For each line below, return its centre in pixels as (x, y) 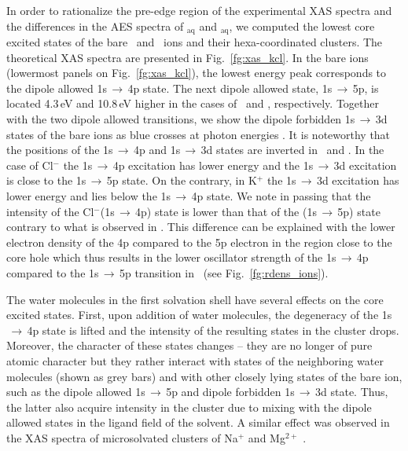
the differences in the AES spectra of (95, 26)
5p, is (366, 88)
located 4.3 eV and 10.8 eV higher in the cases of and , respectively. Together (193, 103)
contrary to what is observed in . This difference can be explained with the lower (201, 227)
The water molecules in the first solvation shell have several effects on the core (195, 299)
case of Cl (30, 165)
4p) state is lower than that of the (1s (226, 211)
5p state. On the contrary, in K (182, 180)
